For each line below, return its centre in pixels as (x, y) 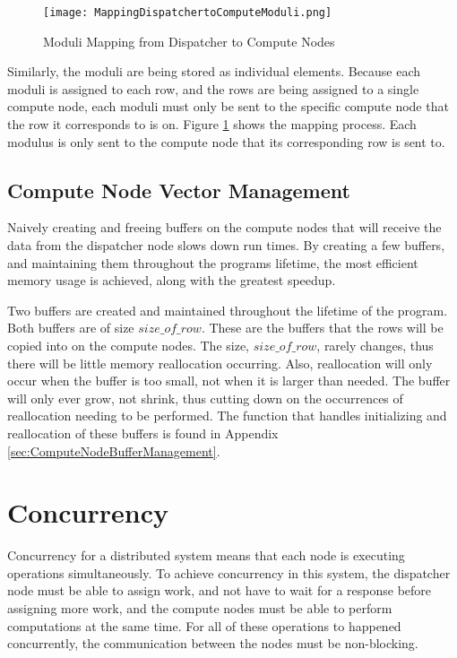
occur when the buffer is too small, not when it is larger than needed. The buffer (229, 381)
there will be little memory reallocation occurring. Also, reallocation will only (220, 363)
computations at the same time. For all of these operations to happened (204, 625)
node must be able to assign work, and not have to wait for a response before (220, 590)
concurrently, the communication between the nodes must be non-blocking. (213, 643)
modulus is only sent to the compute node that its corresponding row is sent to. (226, 141)
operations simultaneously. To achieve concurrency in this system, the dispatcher (229, 572)
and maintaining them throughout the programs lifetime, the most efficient (213, 262)
